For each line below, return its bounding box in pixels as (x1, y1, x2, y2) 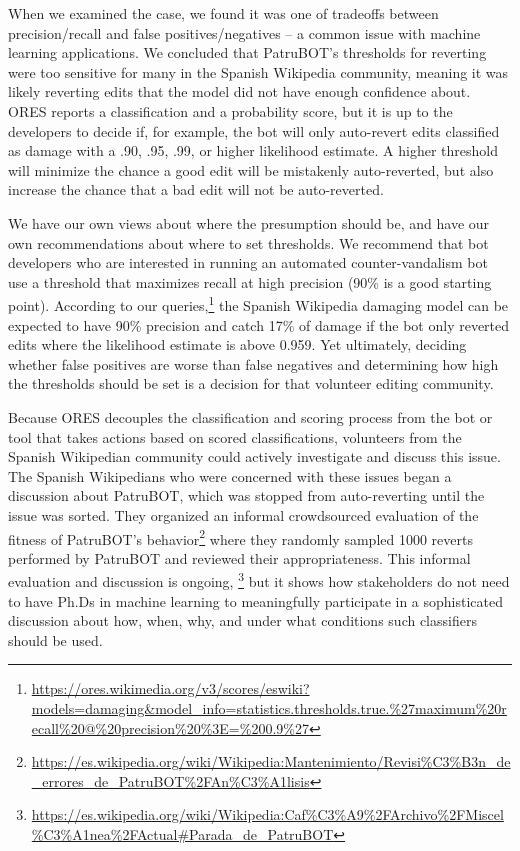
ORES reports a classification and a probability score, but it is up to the (8, 100, 453, 121)
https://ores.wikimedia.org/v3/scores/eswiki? (31, 678, 310, 699)
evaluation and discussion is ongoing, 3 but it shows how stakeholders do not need (8, 568, 510, 591)
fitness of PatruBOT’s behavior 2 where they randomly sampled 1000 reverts (8, 525, 473, 549)
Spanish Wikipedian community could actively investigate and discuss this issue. (8, 446, 501, 467)
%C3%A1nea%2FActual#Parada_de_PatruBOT (31, 823, 334, 844)
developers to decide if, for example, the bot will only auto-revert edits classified (8, 120, 500, 141)
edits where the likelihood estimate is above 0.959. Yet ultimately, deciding (8, 334, 467, 355)
